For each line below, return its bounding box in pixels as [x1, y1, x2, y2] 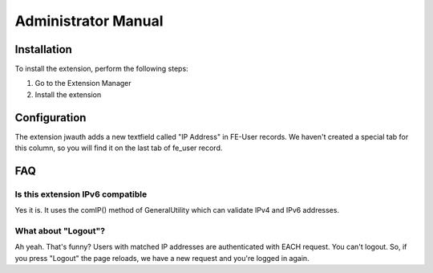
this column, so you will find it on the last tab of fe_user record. [14, 143, 223, 153]
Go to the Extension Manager [34, 79, 132, 88]
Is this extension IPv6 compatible [14, 189, 148, 200]
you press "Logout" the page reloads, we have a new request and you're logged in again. [14, 253, 310, 263]
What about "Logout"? [14, 226, 106, 237]
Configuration [14, 111, 87, 124]
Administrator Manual [14, 12, 164, 30]
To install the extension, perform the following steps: [14, 64, 188, 74]
